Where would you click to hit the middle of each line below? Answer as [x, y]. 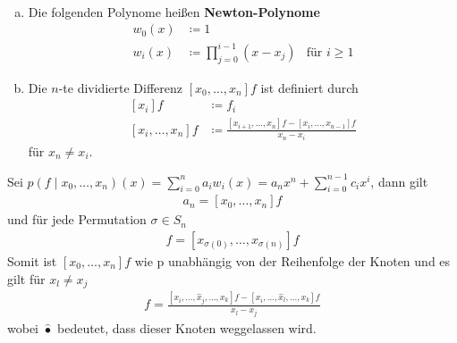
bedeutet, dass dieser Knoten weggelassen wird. [186, 327]
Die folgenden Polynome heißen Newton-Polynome [174, 11]
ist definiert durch [309, 87]
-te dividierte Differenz [120, 87]
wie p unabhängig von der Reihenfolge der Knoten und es [292, 261]
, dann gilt [399, 181]
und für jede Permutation [77, 219]
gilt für [26, 278]
